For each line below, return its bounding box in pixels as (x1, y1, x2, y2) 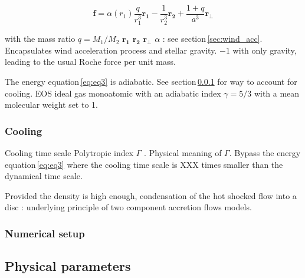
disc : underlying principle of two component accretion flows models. (5, 201, 252, 213)
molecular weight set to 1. (5, 98, 98, 111)
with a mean (254, 87, 300, 99)
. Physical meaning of (144, 146, 222, 158)
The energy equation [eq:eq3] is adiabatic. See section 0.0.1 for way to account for (5, 75, 297, 87)
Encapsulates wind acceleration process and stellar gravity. (5, 44, 217, 56)
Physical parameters (5, 257, 131, 275)
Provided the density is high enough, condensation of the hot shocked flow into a (5, 189, 297, 201)
